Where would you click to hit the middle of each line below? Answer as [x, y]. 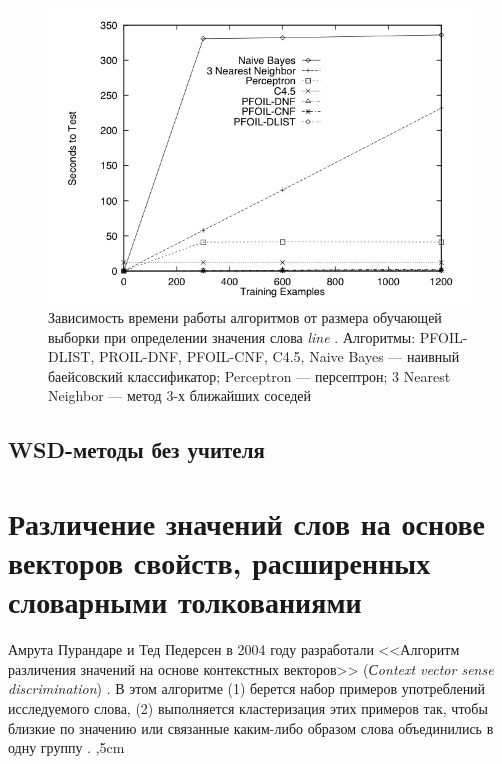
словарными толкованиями [185, 601]
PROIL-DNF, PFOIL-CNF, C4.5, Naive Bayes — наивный [279, 356]
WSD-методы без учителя [136, 449]
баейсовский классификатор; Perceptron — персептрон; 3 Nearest [249, 375]
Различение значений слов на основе [246, 522]
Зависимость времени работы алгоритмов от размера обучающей [245, 316]
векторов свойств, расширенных [219, 562]
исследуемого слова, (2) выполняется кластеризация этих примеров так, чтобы [248, 708]
